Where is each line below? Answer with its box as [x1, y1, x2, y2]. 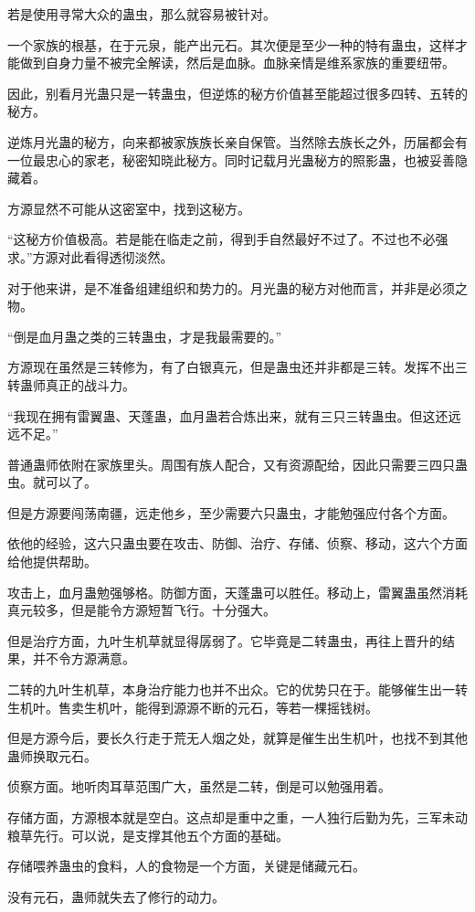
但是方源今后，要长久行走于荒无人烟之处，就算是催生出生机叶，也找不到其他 [7, 728, 468, 748]
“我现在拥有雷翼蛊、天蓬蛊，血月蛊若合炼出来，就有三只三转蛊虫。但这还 [7, 406, 449, 425]
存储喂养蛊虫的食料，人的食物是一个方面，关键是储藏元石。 [7, 856, 365, 875]
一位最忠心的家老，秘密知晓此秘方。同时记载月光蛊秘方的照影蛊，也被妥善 [7, 150, 455, 169]
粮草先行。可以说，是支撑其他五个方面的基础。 [7, 825, 289, 844]
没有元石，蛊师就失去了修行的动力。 [7, 886, 225, 906]
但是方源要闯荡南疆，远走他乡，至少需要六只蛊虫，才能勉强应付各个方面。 [7, 503, 455, 522]
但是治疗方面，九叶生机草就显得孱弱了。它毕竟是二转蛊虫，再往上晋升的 [7, 631, 442, 650]
